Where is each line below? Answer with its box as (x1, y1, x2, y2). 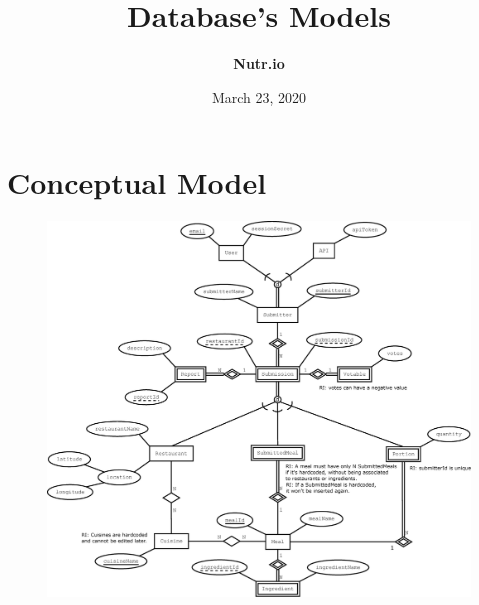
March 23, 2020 (211, 86, 307, 107)
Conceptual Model (7, 162, 267, 203)
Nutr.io (233, 53, 285, 74)
